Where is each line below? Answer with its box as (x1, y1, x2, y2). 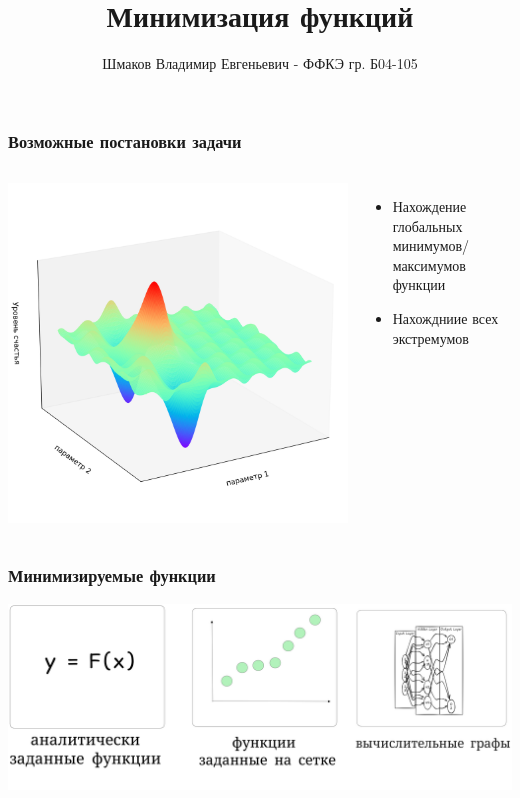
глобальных (392, 215, 463, 236)
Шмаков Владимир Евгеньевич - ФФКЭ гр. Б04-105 (102, 53, 418, 74)
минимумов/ (392, 235, 470, 256)
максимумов (392, 254, 466, 275)
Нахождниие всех (392, 307, 499, 328)
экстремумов (392, 327, 469, 348)
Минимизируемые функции (8, 563, 216, 588)
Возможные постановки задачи (8, 128, 242, 153)
